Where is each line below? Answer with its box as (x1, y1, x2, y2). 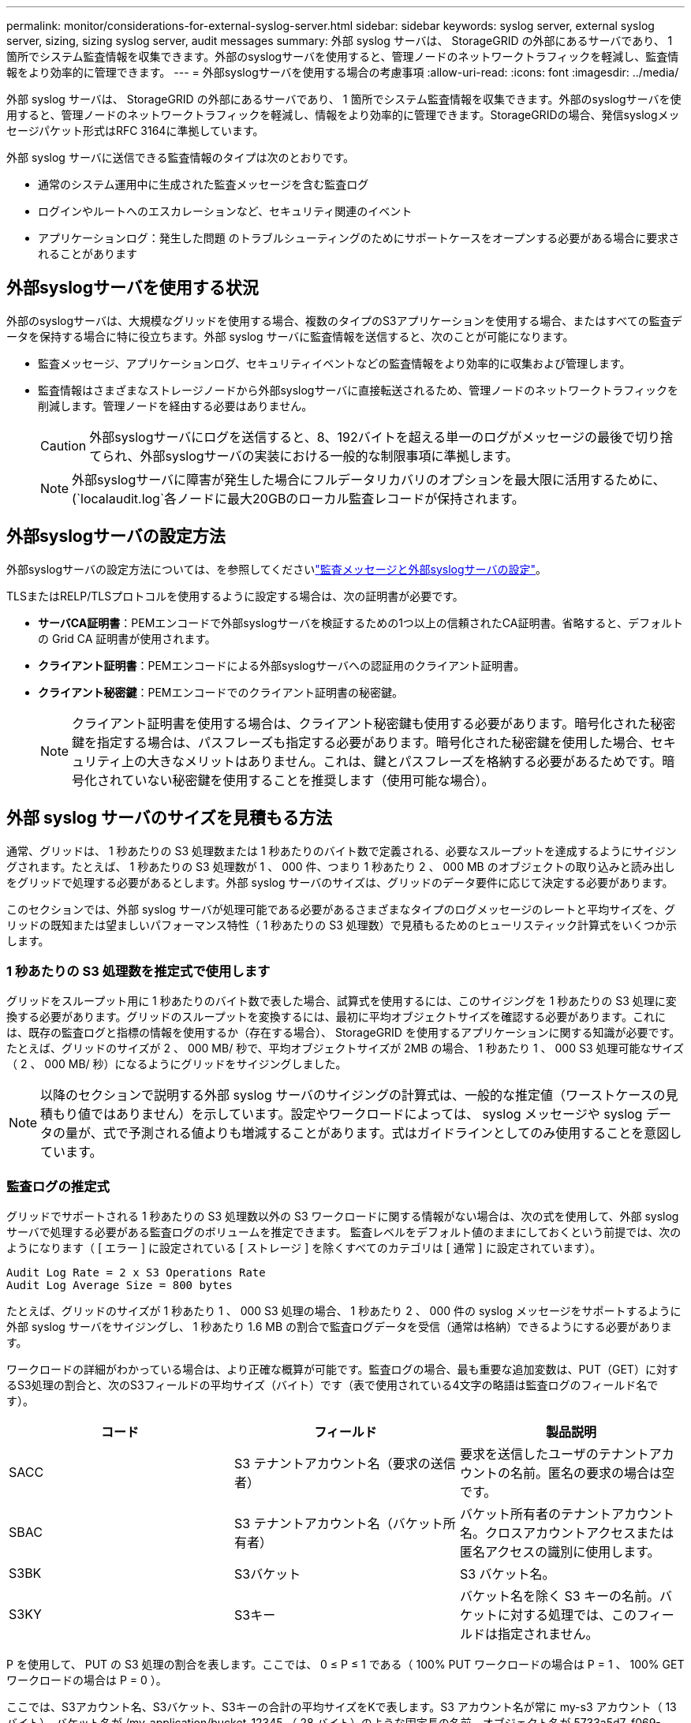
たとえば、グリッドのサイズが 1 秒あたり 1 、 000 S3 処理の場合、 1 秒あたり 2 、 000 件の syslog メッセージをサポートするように (6, 1304, 682, 1318)
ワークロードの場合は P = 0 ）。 (6, 1673, 167, 1687)
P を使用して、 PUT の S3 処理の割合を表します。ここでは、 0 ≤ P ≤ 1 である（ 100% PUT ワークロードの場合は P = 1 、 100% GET (6, 1658, 685, 1672)
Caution (40, 437, 87, 454)
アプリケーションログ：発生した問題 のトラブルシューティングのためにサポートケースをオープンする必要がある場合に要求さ (38, 231, 680, 245)
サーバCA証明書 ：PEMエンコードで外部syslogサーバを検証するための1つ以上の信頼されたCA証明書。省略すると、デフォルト (38, 615, 683, 630)
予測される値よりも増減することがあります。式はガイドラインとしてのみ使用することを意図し (128, 1125, 682, 1142)
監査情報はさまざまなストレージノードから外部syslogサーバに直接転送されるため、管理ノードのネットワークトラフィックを (38, 383, 679, 397)
